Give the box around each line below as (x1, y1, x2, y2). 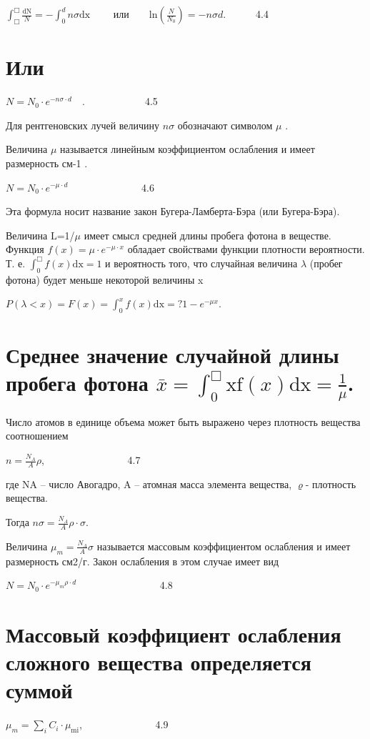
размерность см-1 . (6, 155, 88, 170)
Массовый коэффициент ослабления (6, 620, 341, 649)
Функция (6, 242, 44, 257)
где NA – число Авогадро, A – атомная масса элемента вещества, (6, 476, 292, 491)
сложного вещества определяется (6, 648, 311, 677)
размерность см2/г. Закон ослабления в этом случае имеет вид (6, 553, 279, 568)
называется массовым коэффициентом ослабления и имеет (96, 538, 351, 553)
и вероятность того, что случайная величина (105, 255, 298, 270)
